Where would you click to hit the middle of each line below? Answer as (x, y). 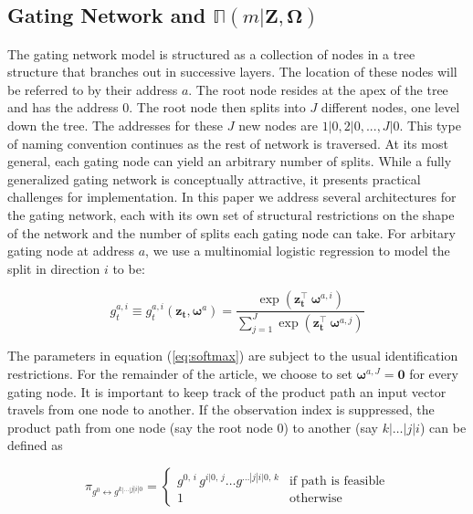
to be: (129, 268)
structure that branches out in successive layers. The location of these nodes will (232, 72)
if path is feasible (337, 482)
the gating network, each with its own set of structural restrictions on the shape (231, 214)
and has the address (63, 107)
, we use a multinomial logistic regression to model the (298, 251)
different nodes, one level (390, 107)
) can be (443, 427)
